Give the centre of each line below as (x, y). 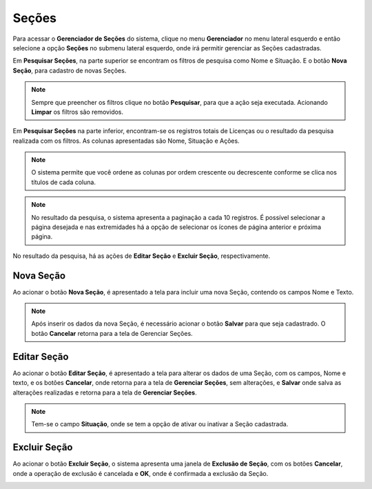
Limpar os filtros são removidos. (77, 112)
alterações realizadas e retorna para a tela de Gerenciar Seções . (105, 392)
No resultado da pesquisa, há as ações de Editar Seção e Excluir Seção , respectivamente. (142, 256)
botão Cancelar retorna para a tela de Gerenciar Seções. (112, 333)
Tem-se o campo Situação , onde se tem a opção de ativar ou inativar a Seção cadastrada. (160, 424)
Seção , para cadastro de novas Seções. (70, 70)
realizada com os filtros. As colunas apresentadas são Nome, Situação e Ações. (126, 141)
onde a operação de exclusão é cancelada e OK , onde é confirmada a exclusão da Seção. (141, 473)
